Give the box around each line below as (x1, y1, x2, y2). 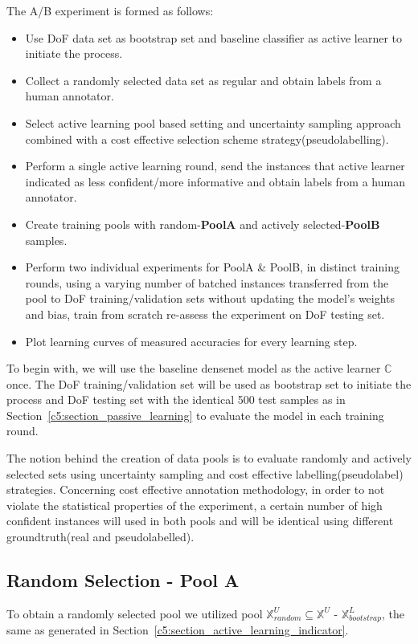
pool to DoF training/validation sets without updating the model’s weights (25, 290, 395, 307)
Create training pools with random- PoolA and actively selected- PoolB (25, 215, 380, 232)
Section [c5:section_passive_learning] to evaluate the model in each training (6, 406, 384, 423)
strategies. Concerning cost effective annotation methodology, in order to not (6, 481, 385, 498)
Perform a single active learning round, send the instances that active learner (25, 157, 405, 174)
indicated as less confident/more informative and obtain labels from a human (25, 173, 405, 190)
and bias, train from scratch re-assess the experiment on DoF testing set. (25, 305, 385, 322)
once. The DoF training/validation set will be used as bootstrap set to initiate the (6, 375, 412, 392)
